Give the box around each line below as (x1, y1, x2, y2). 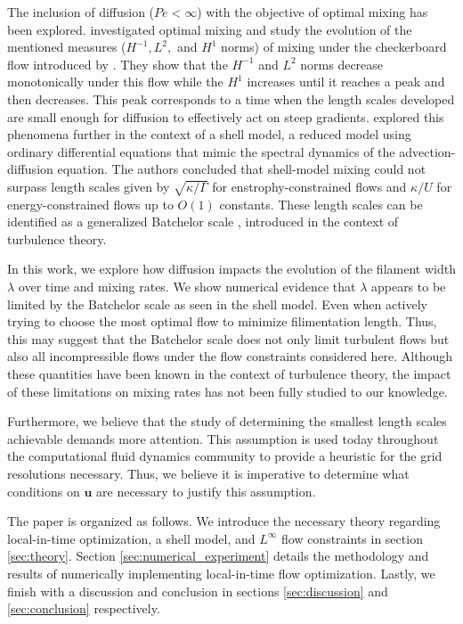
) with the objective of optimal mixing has (197, 3, 428, 21)
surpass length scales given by (7, 177, 170, 195)
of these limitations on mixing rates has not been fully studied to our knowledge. (7, 382, 448, 400)
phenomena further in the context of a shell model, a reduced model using (7, 125, 411, 144)
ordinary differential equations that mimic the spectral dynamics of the (7, 142, 395, 160)
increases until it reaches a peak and (247, 72, 445, 91)
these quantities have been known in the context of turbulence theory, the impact (7, 365, 451, 383)
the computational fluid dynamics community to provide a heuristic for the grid (7, 447, 443, 465)
